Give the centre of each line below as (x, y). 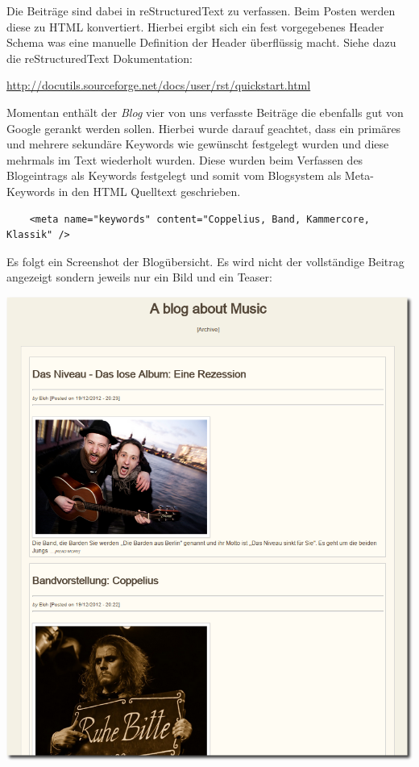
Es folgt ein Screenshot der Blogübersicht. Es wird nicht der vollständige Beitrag (205, 261)
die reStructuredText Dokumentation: (100, 58)
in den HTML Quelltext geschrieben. (149, 191)
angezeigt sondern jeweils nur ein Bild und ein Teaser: (139, 277)
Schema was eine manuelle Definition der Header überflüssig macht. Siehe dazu (201, 42)
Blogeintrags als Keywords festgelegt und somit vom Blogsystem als (174, 175)
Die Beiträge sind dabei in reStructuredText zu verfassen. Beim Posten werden (201, 10)
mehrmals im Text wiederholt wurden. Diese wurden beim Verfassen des (185, 159)
